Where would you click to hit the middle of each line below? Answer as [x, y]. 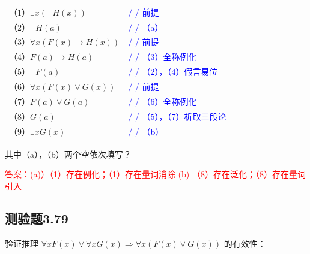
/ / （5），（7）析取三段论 [177, 116]
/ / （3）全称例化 [163, 57]
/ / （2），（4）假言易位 [173, 72]
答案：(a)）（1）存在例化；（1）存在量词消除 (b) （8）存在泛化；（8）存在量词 [155, 174]
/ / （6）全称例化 [163, 101]
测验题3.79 [37, 218]
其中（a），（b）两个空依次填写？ [68, 154]
